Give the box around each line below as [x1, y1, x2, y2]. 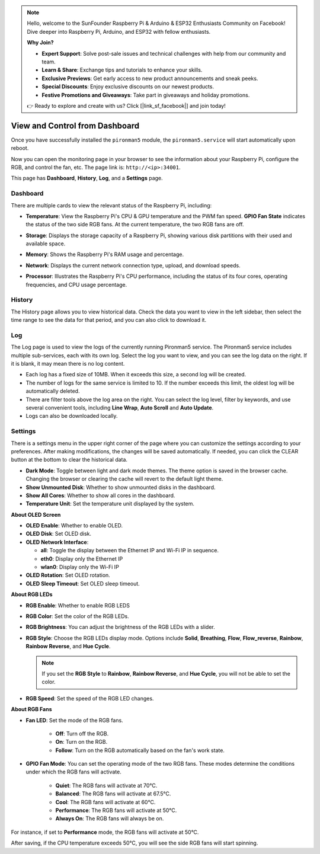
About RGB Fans [11, 706, 52, 713]
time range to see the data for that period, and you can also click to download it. [11, 316, 207, 324]
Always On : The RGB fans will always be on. [55, 815, 164, 822]
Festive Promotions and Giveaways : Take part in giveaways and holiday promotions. [41, 91, 250, 98]
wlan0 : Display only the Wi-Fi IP [40, 564, 120, 571]
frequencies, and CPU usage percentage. [25, 281, 127, 288]
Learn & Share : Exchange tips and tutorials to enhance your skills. [41, 66, 203, 73]
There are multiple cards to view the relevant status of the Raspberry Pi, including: [11, 201, 212, 209]
